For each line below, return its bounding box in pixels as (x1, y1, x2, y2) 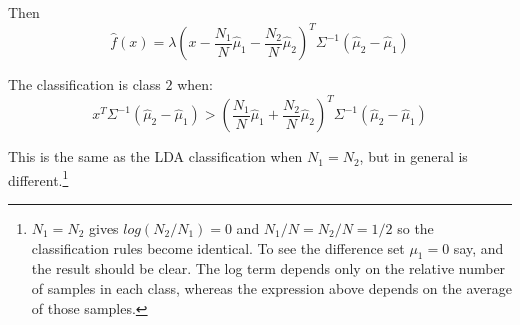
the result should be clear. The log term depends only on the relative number (31, 258, 506, 279)
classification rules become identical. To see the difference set (31, 237, 405, 258)
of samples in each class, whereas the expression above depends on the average (31, 278, 512, 299)
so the (397, 218, 434, 239)
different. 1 (8, 166, 69, 190)
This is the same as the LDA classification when (8, 146, 303, 167)
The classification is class (8, 74, 161, 95)
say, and (453, 237, 504, 258)
